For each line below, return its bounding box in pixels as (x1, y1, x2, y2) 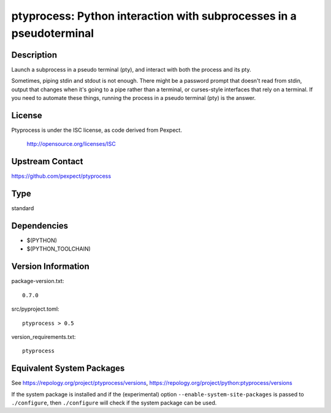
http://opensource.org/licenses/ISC (26, 140, 116, 148)
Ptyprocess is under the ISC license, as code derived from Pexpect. (11, 126, 182, 134)
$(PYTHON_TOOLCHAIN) (26, 245, 91, 252)
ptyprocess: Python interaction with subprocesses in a (11, 9, 297, 23)
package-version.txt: (11, 278, 64, 285)
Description (11, 50, 58, 60)
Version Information (11, 261, 89, 272)
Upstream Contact (11, 156, 83, 167)
